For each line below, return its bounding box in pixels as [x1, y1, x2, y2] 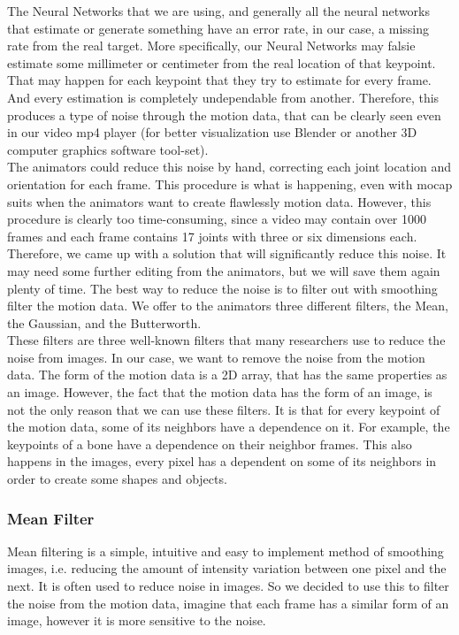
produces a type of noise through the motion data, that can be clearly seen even [7, 105, 441, 124]
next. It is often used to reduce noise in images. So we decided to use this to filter [7, 577, 449, 595]
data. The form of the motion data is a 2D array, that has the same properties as [7, 365, 448, 384]
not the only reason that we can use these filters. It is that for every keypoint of [7, 400, 440, 418]
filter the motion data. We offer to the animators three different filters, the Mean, [7, 296, 448, 315]
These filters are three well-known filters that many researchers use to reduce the [7, 331, 446, 349]
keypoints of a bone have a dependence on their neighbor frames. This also [7, 434, 412, 453]
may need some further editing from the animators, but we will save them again [7, 261, 440, 279]
